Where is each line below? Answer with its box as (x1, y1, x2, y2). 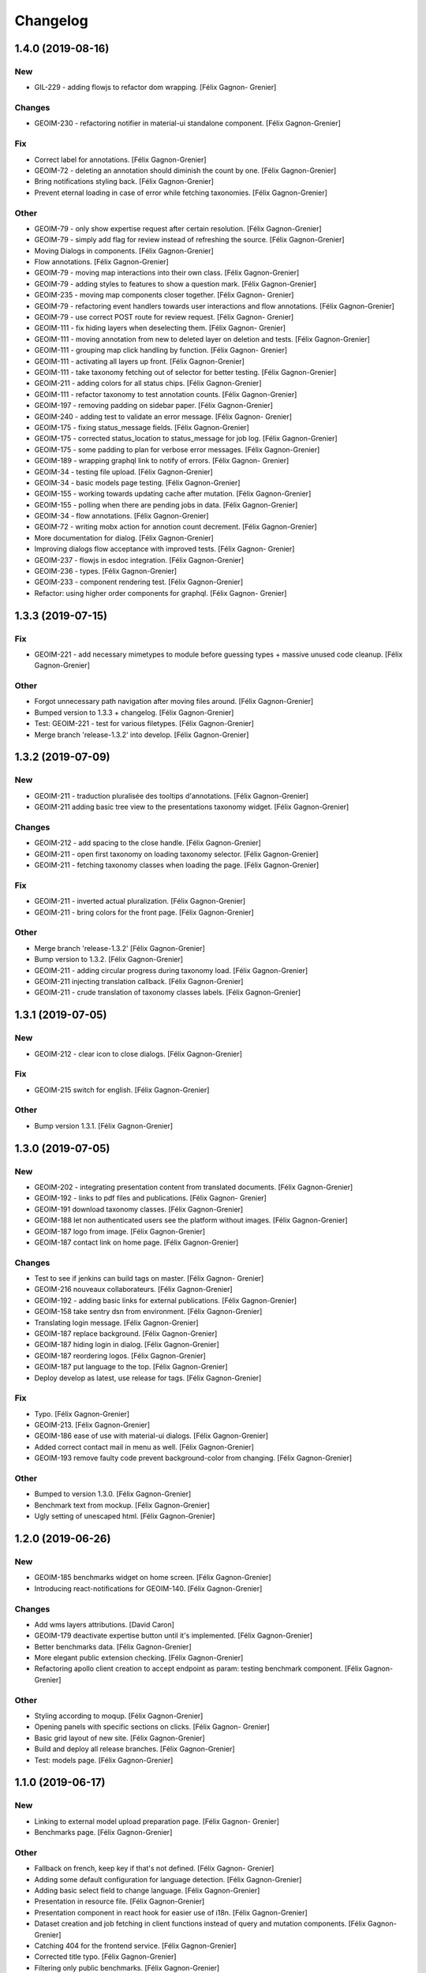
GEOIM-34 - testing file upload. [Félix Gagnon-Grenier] (34, 466, 213, 477)
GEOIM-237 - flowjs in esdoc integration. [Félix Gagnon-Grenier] (34, 555, 245, 564)
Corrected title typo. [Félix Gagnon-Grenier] (34, 1952, 177, 1961)
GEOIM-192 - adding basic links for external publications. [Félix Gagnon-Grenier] (34, 1295, 297, 1305)
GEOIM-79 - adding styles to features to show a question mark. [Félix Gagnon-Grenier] (34, 279, 317, 288)
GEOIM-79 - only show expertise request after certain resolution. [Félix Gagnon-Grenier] (34, 223, 323, 233)
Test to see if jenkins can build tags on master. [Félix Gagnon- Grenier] (34, 1274, 264, 1283)
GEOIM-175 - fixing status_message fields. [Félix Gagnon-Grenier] (34, 422, 250, 432)
